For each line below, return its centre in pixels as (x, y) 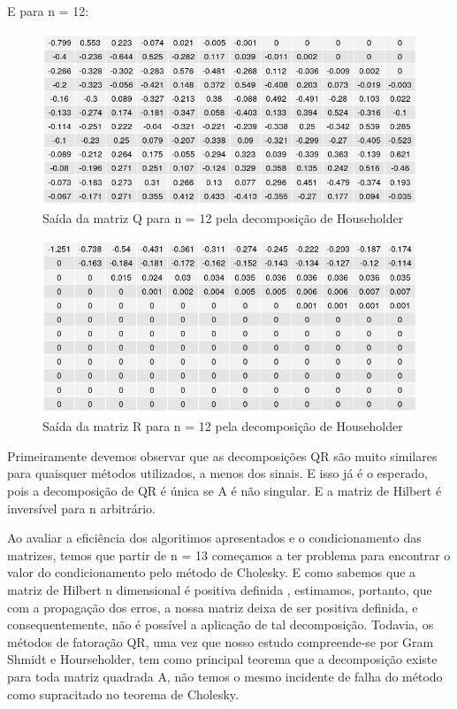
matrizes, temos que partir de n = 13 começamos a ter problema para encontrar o (229, 555)
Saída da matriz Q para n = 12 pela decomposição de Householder (223, 217)
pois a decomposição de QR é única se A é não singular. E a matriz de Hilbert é (225, 490)
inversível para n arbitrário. (81, 508)
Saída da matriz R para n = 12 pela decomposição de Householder (223, 426)
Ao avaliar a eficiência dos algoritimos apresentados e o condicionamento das (214, 538)
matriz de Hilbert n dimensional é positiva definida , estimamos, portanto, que (220, 589)
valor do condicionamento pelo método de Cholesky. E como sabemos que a (212, 572)
